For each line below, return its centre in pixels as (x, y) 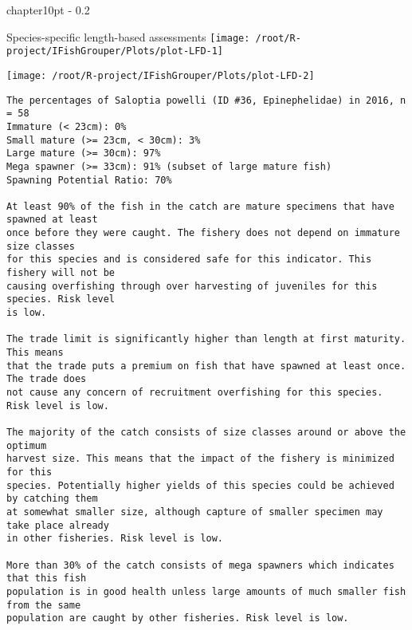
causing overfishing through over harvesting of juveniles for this (192, 286)
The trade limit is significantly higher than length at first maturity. (206, 339)
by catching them (52, 499)
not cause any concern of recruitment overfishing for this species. (195, 392)
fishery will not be (61, 273)
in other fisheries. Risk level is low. (115, 539)
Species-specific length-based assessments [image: (128, 36)
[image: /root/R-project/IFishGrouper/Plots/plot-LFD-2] (161, 75)
